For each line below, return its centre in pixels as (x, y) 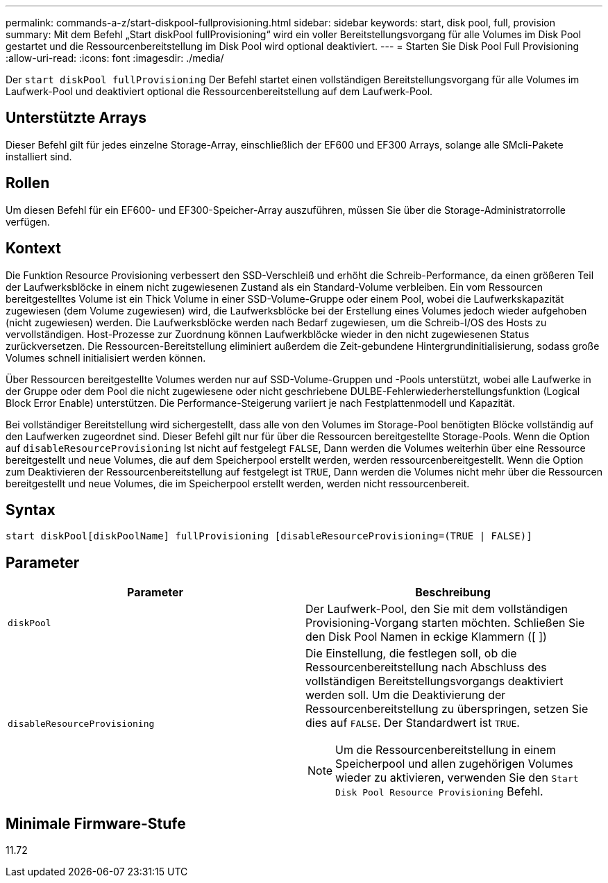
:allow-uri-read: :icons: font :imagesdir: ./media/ (115, 58)
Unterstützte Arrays (76, 118)
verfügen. (28, 221)
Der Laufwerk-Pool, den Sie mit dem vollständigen (437, 609)
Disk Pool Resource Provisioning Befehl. (439, 792)
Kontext (33, 249)
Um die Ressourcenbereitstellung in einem (446, 750)
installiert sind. (39, 156)
